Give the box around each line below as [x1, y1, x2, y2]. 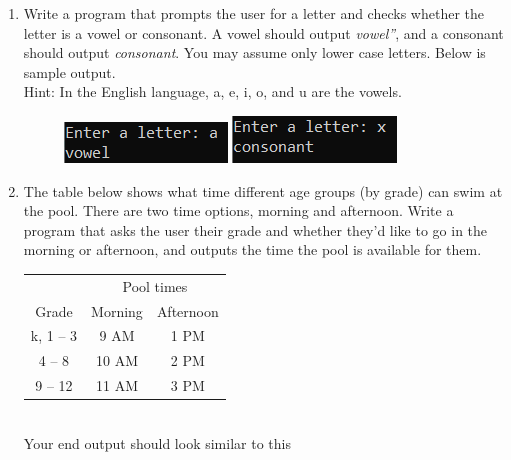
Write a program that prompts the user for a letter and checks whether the [23, 3, 484, 23]
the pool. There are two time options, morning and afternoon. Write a [23, 200, 454, 221]
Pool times [122, 275, 188, 296]
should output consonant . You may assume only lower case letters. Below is [23, 42, 486, 63]
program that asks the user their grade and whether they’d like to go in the [23, 219, 488, 240]
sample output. [23, 61, 116, 82]
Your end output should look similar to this [23, 432, 291, 453]
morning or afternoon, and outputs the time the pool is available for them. [23, 239, 482, 260]
